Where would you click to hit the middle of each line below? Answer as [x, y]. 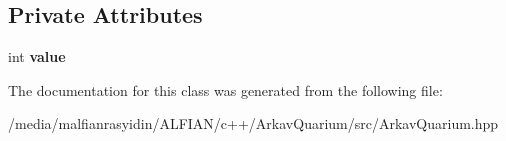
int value [37, 56]
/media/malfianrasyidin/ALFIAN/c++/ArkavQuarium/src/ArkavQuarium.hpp [253, 123]
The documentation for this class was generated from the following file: [225, 89]
